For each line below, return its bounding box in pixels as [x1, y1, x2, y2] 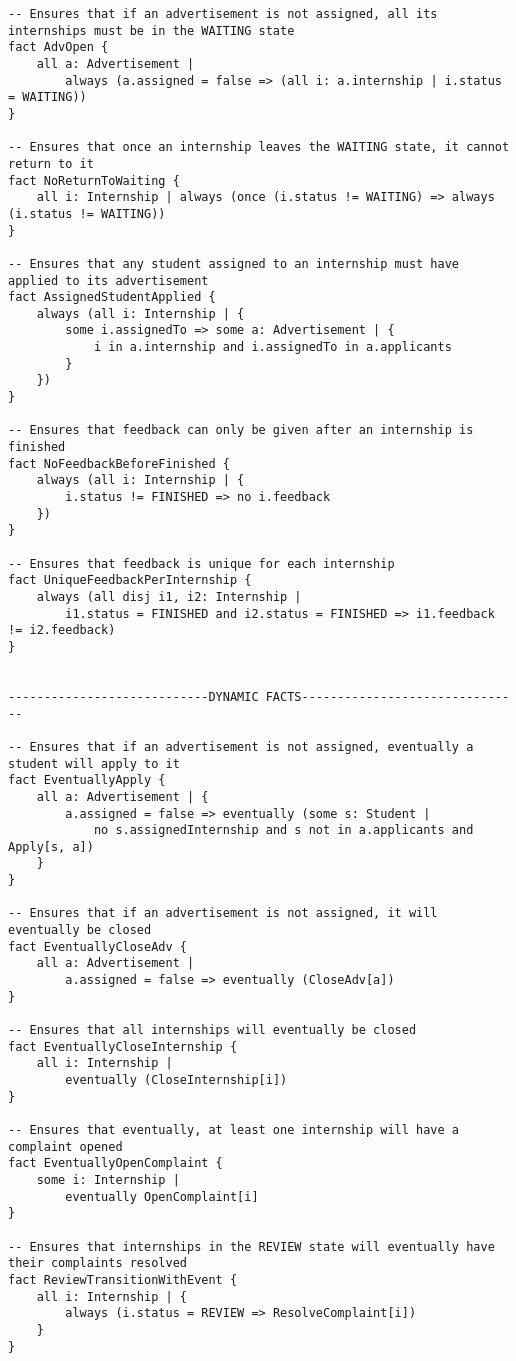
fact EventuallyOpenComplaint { [8, 1156, 223, 1171]
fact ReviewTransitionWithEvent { [8, 1272, 238, 1287]
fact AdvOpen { [8, 40, 109, 55]
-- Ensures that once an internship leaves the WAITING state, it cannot [8, 140, 510, 155]
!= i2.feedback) [8, 623, 116, 638]
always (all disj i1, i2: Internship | [36, 589, 302, 604]
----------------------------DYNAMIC [8, 689, 259, 704]
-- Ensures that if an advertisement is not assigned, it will [8, 906, 438, 921]
